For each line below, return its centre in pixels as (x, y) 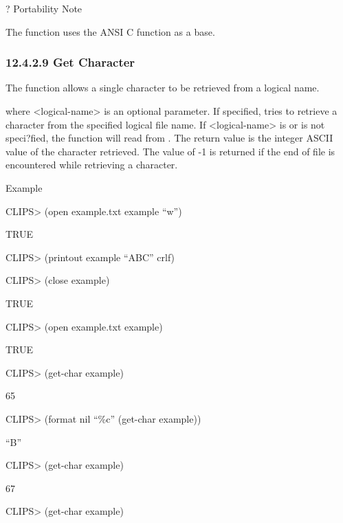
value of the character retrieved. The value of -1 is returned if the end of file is (170, 151)
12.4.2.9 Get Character (70, 62)
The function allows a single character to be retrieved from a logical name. (163, 88)
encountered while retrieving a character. (92, 165)
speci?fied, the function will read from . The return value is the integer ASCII (169, 138)
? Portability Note (44, 8)
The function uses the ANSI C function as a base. (110, 31)
